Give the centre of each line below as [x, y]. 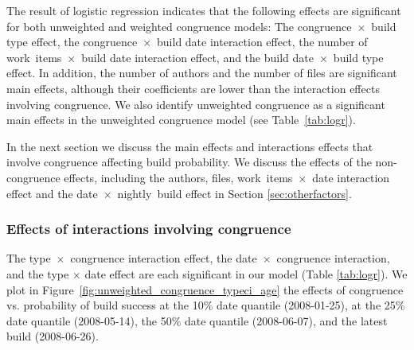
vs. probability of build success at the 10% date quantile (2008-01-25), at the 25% [206, 305]
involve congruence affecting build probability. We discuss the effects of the [189, 162]
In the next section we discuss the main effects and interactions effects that [190, 146]
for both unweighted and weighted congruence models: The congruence [179, 26]
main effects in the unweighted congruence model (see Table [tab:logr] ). [181, 120]
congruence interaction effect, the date [164, 258]
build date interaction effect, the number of [262, 42]
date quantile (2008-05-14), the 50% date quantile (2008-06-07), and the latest [197, 320]
